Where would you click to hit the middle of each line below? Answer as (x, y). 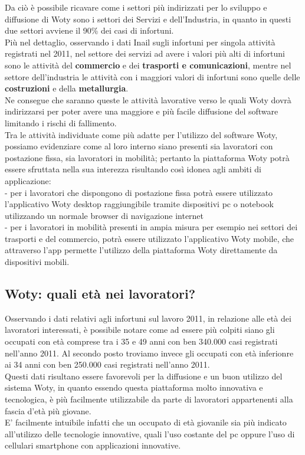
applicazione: (28, 180)
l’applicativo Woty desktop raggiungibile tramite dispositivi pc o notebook (139, 204)
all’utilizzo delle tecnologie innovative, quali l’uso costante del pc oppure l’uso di (150, 433)
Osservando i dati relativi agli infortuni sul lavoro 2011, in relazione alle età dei (148, 318)
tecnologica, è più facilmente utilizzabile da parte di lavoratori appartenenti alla (149, 399)
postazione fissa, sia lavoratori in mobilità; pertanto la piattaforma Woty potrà (147, 157)
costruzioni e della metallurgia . (67, 88)
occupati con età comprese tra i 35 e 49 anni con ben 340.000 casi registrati (141, 341)
